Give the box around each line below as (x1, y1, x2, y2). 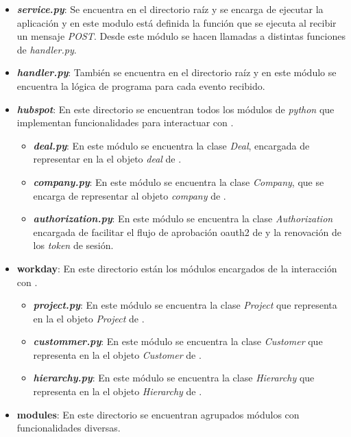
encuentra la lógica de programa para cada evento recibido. (16, 78, 265, 93)
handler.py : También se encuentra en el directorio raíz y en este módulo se (16, 65, 337, 80)
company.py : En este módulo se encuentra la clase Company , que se (33, 174, 324, 189)
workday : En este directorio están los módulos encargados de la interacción (16, 261, 337, 275)
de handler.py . (16, 42, 77, 56)
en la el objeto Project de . (33, 311, 145, 325)
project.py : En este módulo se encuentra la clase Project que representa (33, 298, 337, 312)
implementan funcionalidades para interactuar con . (16, 115, 234, 130)
